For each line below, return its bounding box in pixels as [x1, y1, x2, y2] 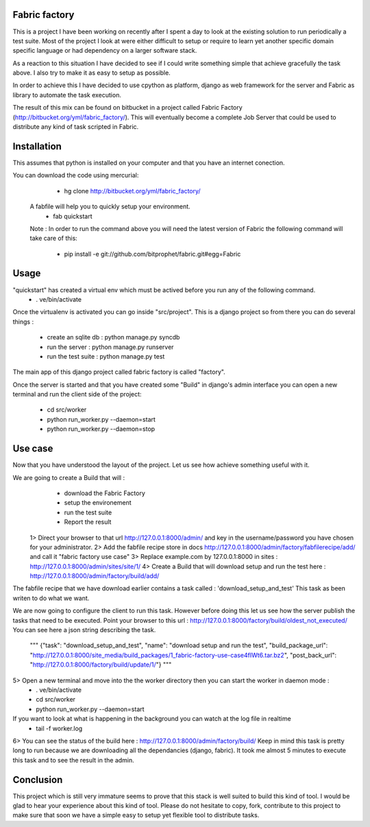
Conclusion [12, 774, 63, 785]
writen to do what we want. [12, 594, 90, 602]
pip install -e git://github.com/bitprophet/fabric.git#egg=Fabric [64, 250, 241, 258]
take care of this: [29, 234, 78, 243]
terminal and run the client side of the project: [12, 390, 142, 398]
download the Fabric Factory [64, 489, 145, 497]
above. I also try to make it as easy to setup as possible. [12, 69, 171, 77]
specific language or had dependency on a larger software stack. [12, 47, 197, 55]
